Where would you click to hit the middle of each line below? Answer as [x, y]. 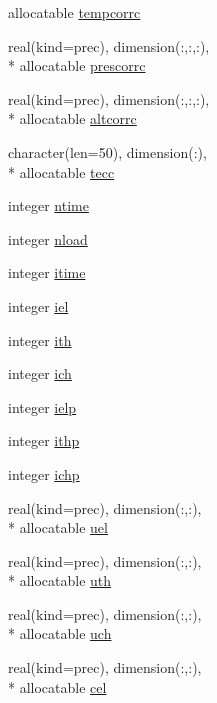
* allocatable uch [60, 633]
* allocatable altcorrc [72, 118]
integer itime [47, 272]
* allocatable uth [60, 580]
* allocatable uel [58, 527]
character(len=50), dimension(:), [107, 151]
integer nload [48, 238]
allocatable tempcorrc [74, 12]
